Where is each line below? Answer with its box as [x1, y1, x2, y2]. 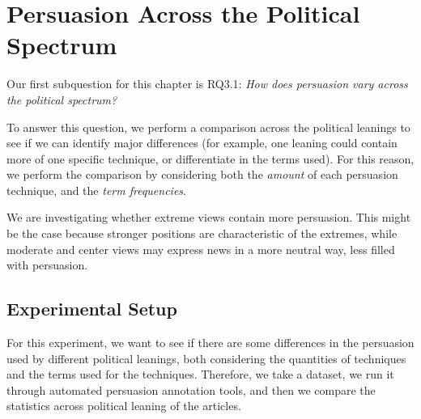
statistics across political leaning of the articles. [6, 397, 241, 414]
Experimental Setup [6, 296, 177, 321]
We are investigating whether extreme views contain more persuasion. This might [6, 209, 411, 226]
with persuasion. [6, 256, 88, 273]
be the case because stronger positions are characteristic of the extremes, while [6, 225, 398, 242]
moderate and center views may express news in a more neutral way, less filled [6, 240, 395, 257]
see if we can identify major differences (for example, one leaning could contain [6, 134, 398, 151]
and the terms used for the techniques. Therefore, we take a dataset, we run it [6, 366, 394, 383]
